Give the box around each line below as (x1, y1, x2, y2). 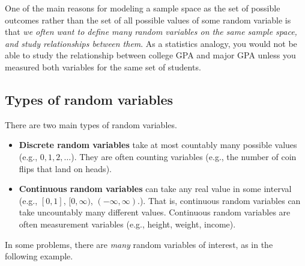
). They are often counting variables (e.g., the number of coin (71, 150, 297, 162)
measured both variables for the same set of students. (5, 60, 201, 73)
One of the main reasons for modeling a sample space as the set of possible (5, 2, 280, 14)
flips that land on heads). (19, 162, 112, 175)
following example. (5, 250, 73, 262)
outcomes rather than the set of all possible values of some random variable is (5, 13, 291, 26)
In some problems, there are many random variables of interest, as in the (5, 238, 273, 250)
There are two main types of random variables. (5, 118, 177, 131)
